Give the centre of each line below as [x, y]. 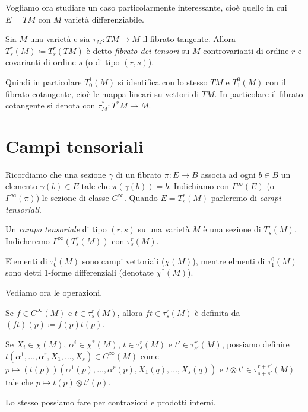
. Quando [141, 198]
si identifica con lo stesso [163, 82]
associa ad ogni [228, 174]
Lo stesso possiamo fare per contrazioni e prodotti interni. [111, 402]
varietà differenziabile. [104, 19]
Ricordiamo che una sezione [56, 174]
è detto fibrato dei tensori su [138, 50]
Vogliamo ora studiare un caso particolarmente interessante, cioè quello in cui [146, 7]
